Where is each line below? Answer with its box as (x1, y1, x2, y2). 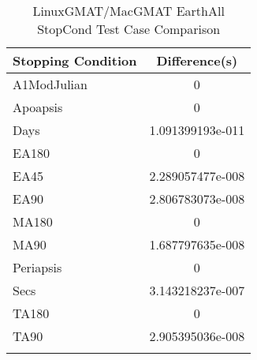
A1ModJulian (13, 75, 88, 93)
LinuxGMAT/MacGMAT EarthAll (32, 2, 225, 20)
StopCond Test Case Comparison (37, 20, 221, 38)
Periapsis (13, 258, 62, 276)
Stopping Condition (13, 51, 137, 69)
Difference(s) (156, 51, 238, 69)
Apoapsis (13, 98, 63, 116)
